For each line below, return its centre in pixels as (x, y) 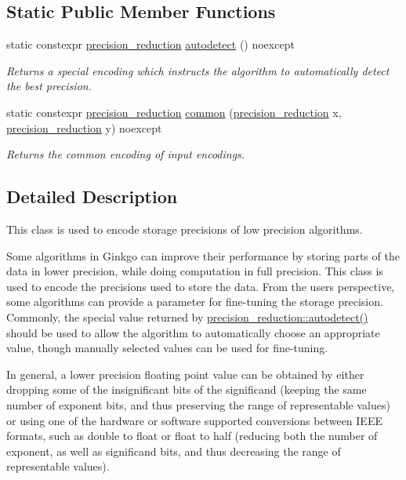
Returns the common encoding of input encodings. (126, 154)
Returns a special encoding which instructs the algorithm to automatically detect (198, 70)
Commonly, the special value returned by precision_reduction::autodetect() (187, 316)
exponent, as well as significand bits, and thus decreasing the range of (174, 451)
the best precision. (49, 86)
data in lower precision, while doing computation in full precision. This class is (195, 271)
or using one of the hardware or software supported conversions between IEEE (194, 420)
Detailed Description (92, 196)
